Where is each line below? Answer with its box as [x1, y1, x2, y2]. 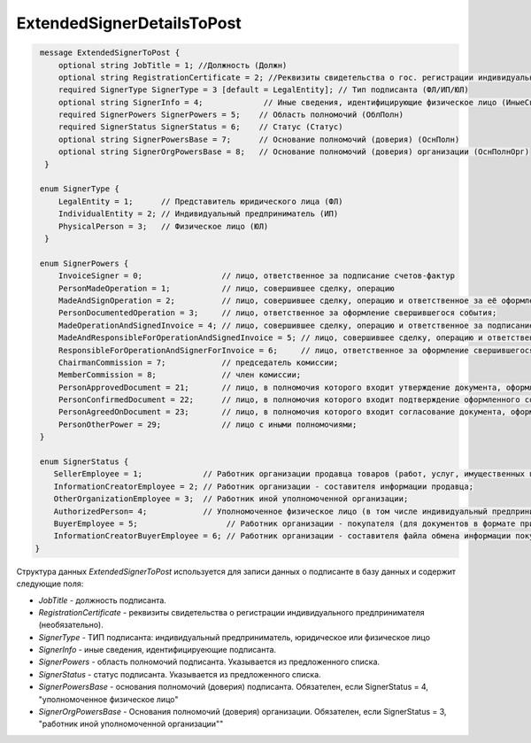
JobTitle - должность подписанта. [38, 594, 167, 606]
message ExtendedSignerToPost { [40, 48, 181, 58]
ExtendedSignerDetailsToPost [16, 13, 242, 33]
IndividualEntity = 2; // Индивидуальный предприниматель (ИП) [58, 209, 339, 219]
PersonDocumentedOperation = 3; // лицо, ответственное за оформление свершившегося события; [58, 308, 497, 318]
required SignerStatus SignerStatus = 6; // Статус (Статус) [58, 122, 343, 132]
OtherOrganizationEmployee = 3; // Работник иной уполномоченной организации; [53, 494, 409, 504]
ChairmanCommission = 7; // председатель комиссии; [58, 357, 339, 368]
